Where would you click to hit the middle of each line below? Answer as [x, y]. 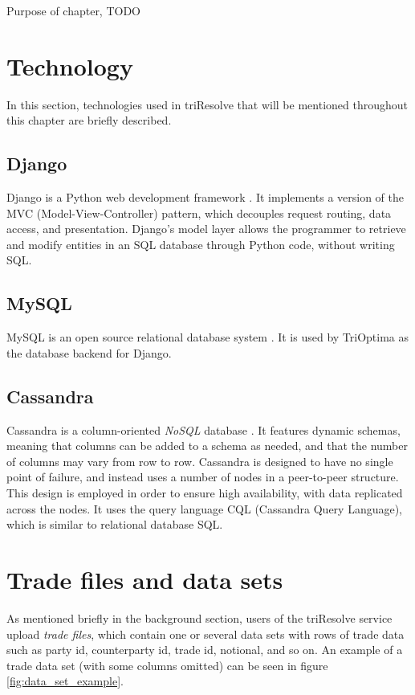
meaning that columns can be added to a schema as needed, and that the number [207, 446]
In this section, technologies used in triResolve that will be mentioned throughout [207, 104]
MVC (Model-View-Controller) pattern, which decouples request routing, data [199, 213]
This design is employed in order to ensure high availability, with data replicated [205, 493]
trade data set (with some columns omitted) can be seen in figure [167, 665]
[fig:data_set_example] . [65, 681]
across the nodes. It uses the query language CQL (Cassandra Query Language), [205, 508]
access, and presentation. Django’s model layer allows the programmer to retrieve [206, 229]
